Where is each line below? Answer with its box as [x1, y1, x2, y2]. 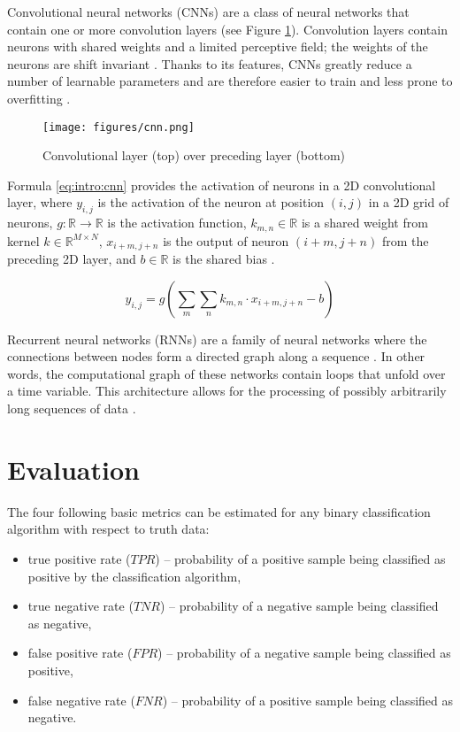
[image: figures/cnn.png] [42, 120, 195, 134]
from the [381, 231, 429, 250]
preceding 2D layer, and [7, 250, 136, 268]
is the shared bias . [172, 250, 275, 268]
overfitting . [7, 89, 71, 107]
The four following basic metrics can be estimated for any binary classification [7, 502, 431, 520]
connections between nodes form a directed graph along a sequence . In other [7, 347, 425, 366]
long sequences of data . [7, 399, 136, 418]
